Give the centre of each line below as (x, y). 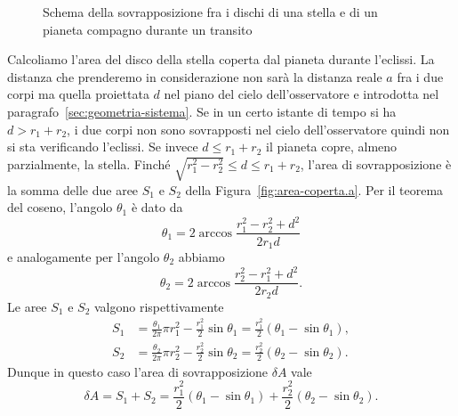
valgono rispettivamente (159, 306)
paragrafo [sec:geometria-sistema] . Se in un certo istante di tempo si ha (202, 111)
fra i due (420, 76)
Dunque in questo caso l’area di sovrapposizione (138, 371)
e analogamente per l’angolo (84, 257)
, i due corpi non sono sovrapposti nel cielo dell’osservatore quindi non (258, 129)
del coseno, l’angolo (60, 207)
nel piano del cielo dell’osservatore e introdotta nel (301, 94)
